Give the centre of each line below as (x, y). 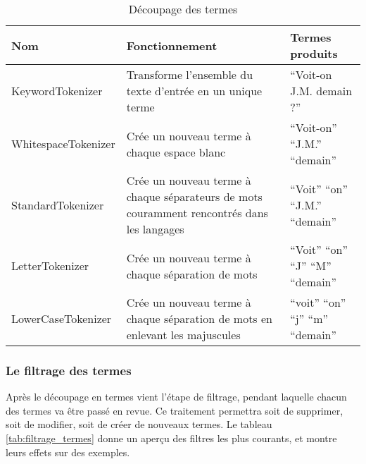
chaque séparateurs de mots (194, 196)
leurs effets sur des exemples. (68, 452)
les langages (155, 229)
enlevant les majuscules (183, 335)
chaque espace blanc (176, 152)
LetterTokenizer (50, 265)
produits (314, 53)
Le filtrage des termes (69, 370)
